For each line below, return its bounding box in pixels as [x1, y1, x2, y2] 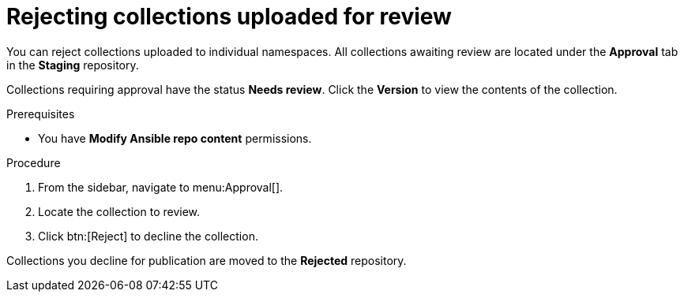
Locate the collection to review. [38, 204, 201, 218]
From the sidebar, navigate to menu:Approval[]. [38, 180, 284, 194]
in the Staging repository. [6, 58, 139, 72]
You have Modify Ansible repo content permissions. [38, 131, 312, 145]
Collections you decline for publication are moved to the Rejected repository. [6, 253, 407, 267]
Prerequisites [6, 106, 75, 121]
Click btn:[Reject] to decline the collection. [38, 229, 258, 243]
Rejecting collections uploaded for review [6, 3, 452, 30]
